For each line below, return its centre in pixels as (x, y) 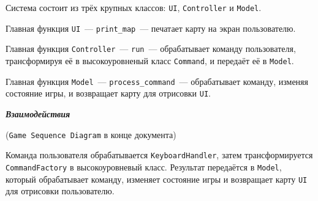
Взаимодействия (38, 113)
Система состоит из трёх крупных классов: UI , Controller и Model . (134, 7)
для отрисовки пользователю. (60, 191)
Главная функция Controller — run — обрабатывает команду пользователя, (151, 49)
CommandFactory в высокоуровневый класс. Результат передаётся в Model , (144, 166)
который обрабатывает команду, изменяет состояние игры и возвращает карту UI (157, 179)
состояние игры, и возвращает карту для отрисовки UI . (108, 93)
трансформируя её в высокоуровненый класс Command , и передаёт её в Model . (150, 60)
